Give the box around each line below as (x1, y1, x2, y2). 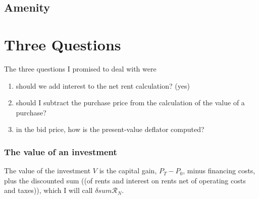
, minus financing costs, (183, 165, 255, 176)
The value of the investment (4, 165, 91, 176)
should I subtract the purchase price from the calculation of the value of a (16, 97, 245, 108)
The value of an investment (4, 145, 117, 158)
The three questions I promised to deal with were (4, 63, 157, 74)
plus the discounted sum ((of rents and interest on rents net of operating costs (4, 175, 246, 185)
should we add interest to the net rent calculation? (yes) (16, 80, 190, 91)
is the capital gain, (99, 165, 157, 176)
